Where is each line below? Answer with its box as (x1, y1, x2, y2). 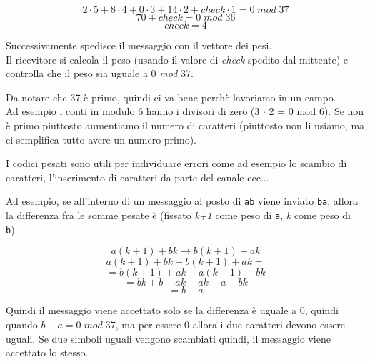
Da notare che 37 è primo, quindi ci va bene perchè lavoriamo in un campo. (6, 89, 336, 104)
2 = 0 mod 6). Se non (269, 104, 364, 119)
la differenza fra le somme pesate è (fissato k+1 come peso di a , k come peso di (6, 208, 351, 222)
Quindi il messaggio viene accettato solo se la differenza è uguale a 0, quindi (6, 303, 339, 318)
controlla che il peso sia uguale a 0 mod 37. (6, 66, 194, 81)
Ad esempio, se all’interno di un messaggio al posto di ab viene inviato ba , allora (6, 193, 359, 208)
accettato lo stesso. (6, 345, 89, 360)
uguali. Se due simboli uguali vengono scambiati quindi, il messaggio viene (6, 331, 331, 346)
